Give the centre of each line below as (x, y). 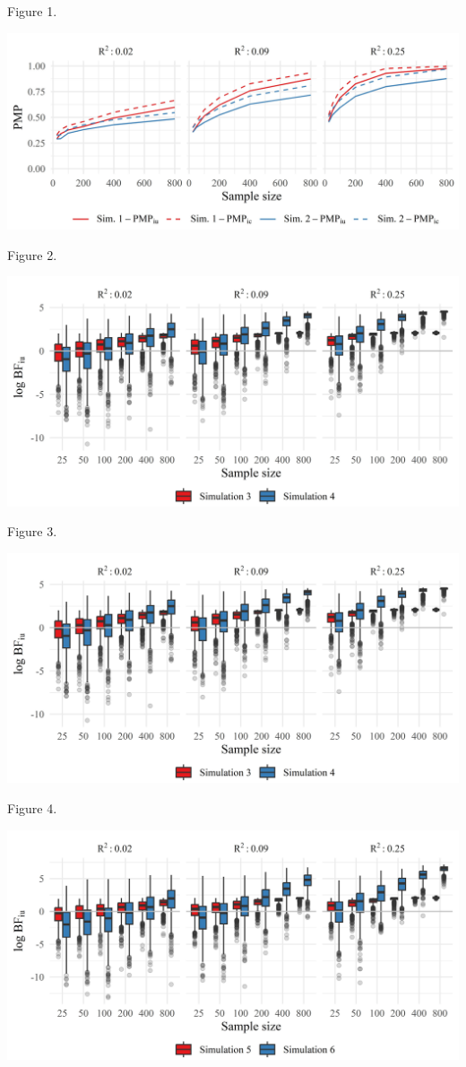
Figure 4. (32, 807)
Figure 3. (32, 531)
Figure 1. (32, 11)
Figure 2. (32, 254)
